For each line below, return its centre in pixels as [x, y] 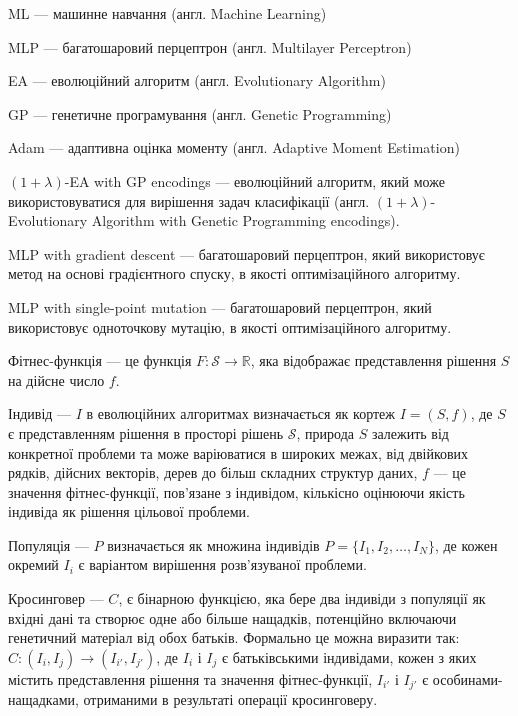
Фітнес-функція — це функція [100, 360]
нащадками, [43, 699]
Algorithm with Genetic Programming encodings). [245, 220]
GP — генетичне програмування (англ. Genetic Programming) [200, 113]
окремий [33, 564]
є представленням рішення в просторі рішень [146, 432]
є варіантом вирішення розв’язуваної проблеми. [222, 564]
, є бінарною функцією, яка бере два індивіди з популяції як [302, 598]
